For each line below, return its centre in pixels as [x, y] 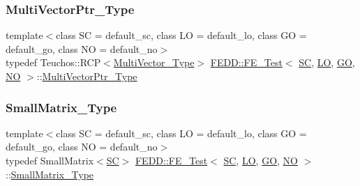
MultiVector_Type [154, 62]
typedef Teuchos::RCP [53, 62]
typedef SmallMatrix [50, 160]
